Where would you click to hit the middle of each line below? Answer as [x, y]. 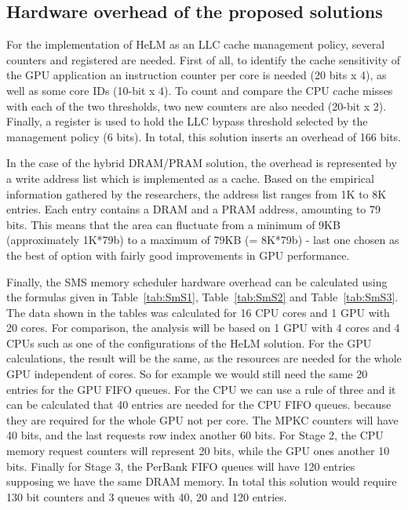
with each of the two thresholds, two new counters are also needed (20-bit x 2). [197, 106]
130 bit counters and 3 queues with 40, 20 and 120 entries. [147, 496]
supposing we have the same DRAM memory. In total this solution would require [202, 481]
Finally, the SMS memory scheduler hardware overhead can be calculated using [197, 281]
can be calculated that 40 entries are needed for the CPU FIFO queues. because [199, 404]
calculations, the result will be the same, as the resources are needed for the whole [204, 358]
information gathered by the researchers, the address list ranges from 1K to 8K [197, 193]
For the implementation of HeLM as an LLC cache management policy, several [196, 44]
